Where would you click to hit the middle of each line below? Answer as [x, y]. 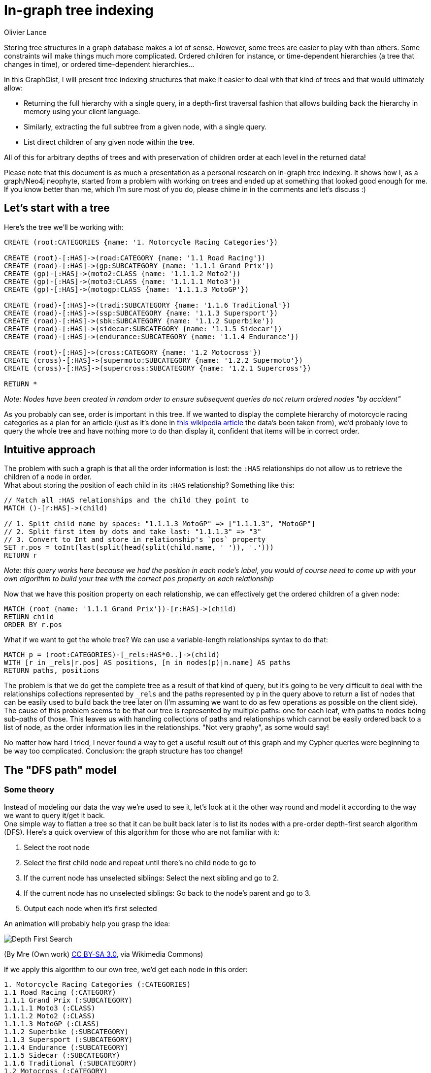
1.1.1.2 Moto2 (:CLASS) [50, 1016]
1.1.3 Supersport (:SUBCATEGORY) [68, 1039]
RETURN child [29, 617]
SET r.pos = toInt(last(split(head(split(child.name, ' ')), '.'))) [139, 548]
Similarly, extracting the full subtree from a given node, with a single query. [145, 126]
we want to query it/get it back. [54, 815]
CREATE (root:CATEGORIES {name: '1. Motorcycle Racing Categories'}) [141, 242]
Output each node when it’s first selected [90, 908]
